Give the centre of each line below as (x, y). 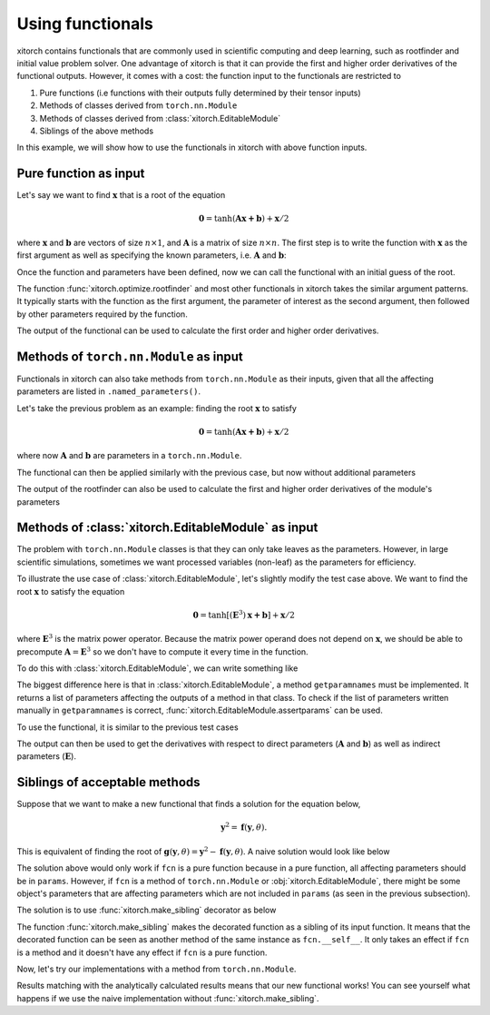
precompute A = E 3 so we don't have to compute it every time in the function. (162, 651)
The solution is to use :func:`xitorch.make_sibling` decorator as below (147, 910)
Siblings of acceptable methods (108, 782)
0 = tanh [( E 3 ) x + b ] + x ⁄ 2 (244, 614)
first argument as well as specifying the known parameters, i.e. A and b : (152, 255)
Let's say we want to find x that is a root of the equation (121, 195)
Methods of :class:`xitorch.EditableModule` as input (167, 528)
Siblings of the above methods (97, 131)
